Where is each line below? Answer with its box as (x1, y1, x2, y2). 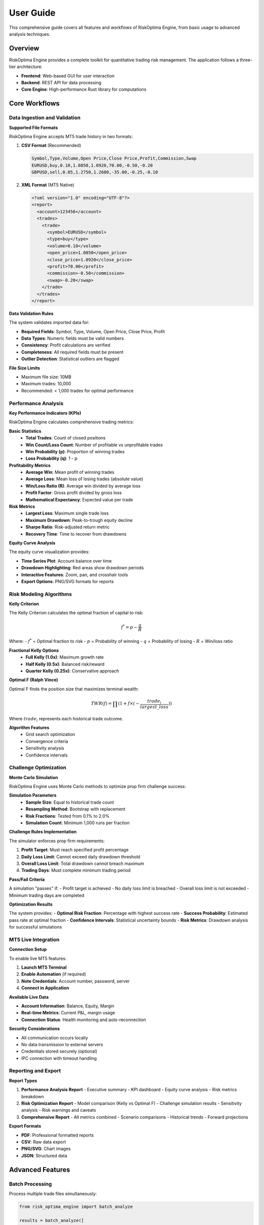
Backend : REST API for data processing (21, 80, 102, 86)
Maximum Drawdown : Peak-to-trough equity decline (25, 517, 133, 523)
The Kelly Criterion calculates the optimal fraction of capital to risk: (9, 610, 144, 616)
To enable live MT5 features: (9, 955, 67, 961)
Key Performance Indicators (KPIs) (9, 410, 82, 416)
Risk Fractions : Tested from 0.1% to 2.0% (25, 813, 110, 819)
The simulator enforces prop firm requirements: (9, 838, 105, 844)
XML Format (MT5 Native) (21, 182, 74, 188)
